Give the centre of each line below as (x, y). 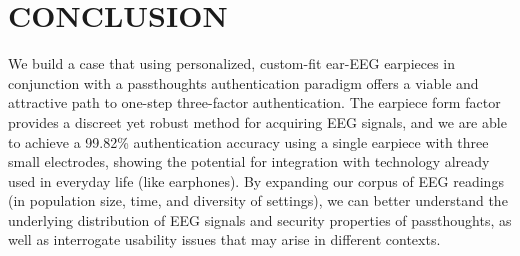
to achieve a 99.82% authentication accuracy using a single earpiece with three (248, 141)
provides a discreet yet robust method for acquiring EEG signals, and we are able (257, 121)
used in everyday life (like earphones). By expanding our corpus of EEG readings (256, 180)
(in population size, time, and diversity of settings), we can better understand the (258, 200)
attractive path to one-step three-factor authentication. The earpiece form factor (254, 102)
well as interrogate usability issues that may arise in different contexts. (224, 239)
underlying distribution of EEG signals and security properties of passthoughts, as (260, 219)
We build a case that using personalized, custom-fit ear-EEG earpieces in (232, 63)
